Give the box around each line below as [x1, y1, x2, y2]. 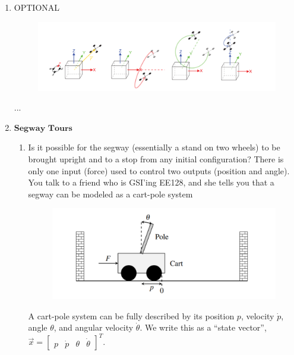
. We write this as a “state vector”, [140, 321, 267, 334]
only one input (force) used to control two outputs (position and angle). [28, 164, 290, 177]
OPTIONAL [14, 1, 60, 13]
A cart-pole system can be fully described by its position [28, 309, 235, 322]
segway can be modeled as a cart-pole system [28, 187, 193, 200]
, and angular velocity [53, 321, 134, 334]
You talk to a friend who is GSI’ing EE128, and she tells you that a [28, 176, 274, 189]
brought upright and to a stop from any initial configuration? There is [28, 153, 284, 165]
